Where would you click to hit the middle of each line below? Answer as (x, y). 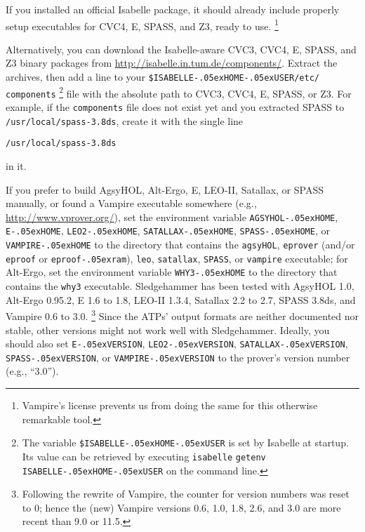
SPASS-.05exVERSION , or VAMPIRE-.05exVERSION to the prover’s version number (178, 357)
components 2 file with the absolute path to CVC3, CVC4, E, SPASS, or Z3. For (179, 92)
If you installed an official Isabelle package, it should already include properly (173, 9)
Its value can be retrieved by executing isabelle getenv (144, 456)
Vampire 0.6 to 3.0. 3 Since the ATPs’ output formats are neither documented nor (182, 315)
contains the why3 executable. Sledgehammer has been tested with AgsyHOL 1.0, (180, 286)
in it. (16, 165)
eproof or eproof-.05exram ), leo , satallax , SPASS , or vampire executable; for (177, 258)
